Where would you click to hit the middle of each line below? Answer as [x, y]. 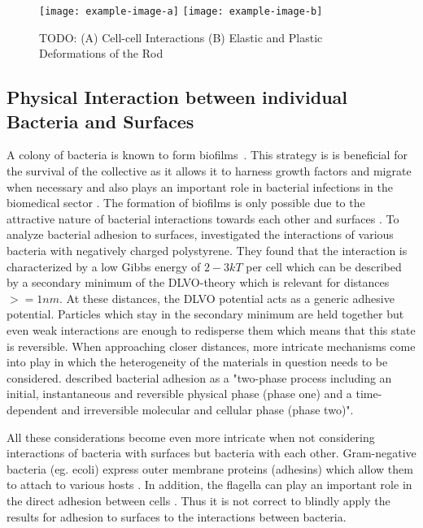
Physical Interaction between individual [177, 97]
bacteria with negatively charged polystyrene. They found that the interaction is [207, 250]
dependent [33, 409]
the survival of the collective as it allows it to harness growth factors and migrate [209, 171]
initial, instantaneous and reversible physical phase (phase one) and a [179, 394]
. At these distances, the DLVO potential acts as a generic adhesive [227, 298]
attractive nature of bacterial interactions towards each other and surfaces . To [203, 218]
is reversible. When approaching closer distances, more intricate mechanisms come [211, 346]
